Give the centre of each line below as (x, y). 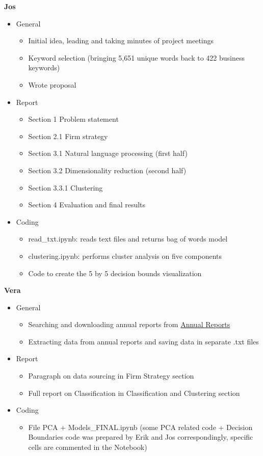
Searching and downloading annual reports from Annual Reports (129, 324)
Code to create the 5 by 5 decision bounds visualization (115, 273)
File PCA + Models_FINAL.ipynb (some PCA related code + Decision (140, 427)
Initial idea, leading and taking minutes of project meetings (121, 41)
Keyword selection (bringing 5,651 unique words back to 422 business (136, 57)
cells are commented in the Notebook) (88, 447)
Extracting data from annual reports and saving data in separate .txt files (143, 341)
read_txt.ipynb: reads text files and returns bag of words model (128, 239)
